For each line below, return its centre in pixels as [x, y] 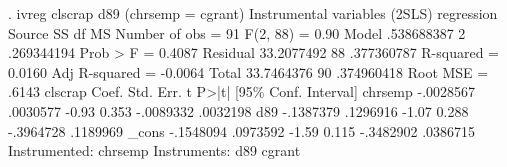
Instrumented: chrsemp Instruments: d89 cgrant [154, 150]
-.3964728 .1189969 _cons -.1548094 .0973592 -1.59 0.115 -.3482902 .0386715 [242, 130]
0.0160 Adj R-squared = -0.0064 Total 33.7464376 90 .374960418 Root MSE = [248, 71]
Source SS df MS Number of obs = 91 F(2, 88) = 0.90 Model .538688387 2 [237, 32]
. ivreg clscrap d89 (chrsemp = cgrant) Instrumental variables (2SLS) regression [253, 13]
